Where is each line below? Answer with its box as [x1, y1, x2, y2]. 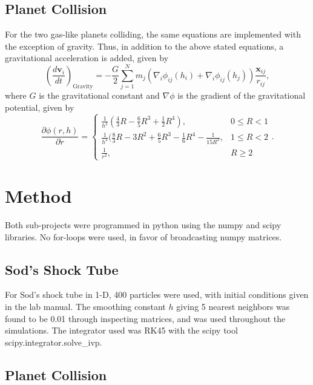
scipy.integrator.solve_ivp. [5, 335, 102, 348]
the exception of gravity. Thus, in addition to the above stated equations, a [5, 39, 284, 52]
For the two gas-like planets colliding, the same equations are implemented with [5, 28, 301, 41]
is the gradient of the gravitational [177, 89, 306, 102]
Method [5, 183, 72, 208]
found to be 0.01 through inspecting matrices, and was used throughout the [5, 312, 286, 324]
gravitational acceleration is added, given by [5, 51, 169, 64]
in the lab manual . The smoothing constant [5, 300, 166, 313]
